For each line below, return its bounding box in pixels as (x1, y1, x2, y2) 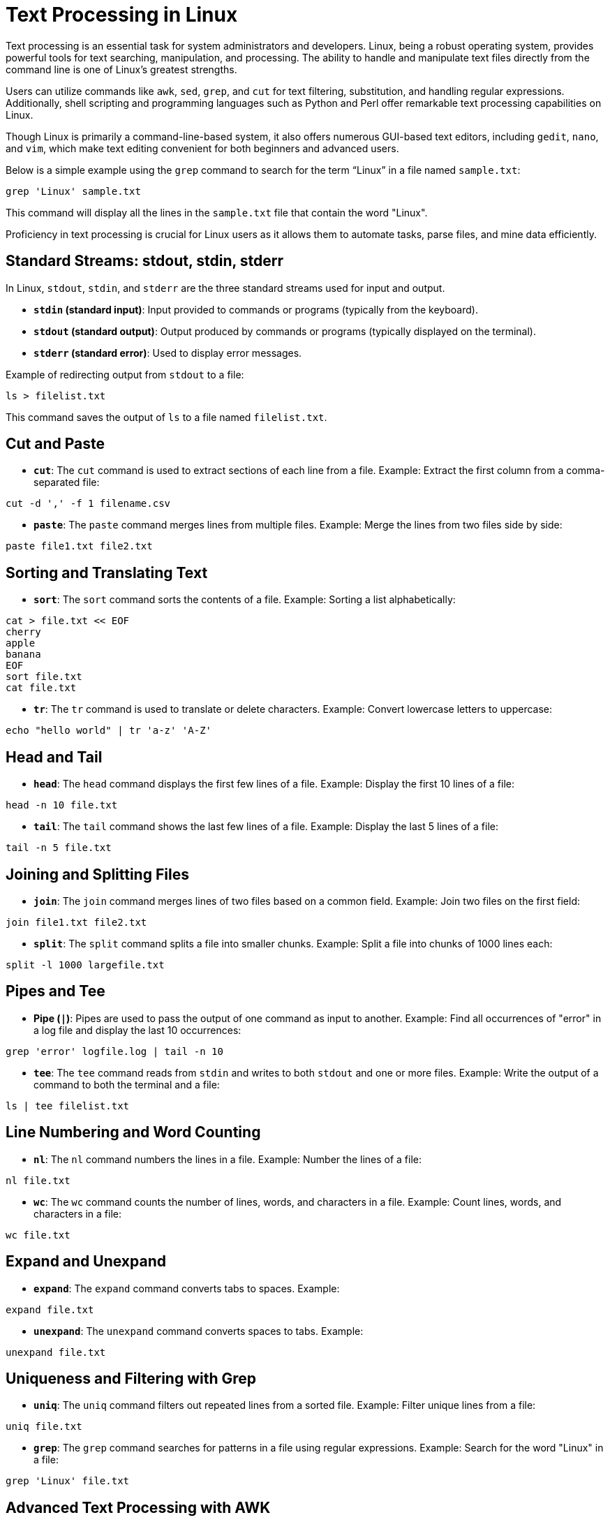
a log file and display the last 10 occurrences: (34, 1024, 241, 1036)
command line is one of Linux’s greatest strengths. (6, 63, 237, 75)
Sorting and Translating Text (6, 563, 208, 582)
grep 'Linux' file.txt (6, 1475, 130, 1487)
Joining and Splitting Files (6, 865, 189, 883)
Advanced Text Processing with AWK (6, 1498, 271, 1516)
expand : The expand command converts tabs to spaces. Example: (34, 1282, 340, 1294)
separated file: (34, 476, 100, 489)
